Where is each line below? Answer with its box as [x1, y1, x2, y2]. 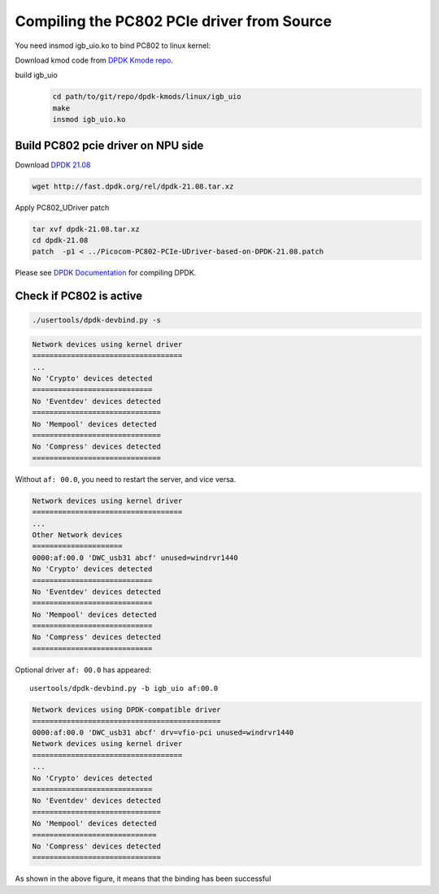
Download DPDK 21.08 [15, 159, 91, 170]
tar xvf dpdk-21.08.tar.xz [32, 224, 140, 233]
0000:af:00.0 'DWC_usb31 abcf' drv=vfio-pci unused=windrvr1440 [32, 727, 294, 737]
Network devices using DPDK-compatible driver [32, 705, 221, 714]
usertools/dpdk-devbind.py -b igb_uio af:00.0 [29, 684, 219, 693]
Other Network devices [32, 530, 123, 540]
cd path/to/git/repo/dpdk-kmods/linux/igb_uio [52, 92, 241, 102]
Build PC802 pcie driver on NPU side [15, 138, 204, 152]
